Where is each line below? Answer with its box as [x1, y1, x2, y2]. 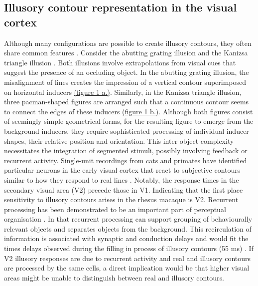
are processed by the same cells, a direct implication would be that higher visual [4, 263, 250, 273]
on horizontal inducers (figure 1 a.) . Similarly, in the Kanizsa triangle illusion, [4, 86, 242, 97]
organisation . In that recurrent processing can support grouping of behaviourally [4, 214, 253, 224]
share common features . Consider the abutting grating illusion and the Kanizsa [4, 47, 248, 58]
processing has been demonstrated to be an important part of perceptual [4, 204, 226, 214]
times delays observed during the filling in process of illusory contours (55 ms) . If [4, 243, 254, 254]
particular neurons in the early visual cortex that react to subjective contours [4, 165, 241, 175]
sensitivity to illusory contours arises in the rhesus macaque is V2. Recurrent [4, 194, 239, 205]
